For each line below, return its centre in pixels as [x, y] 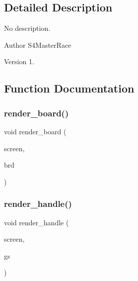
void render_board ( [35, 131]
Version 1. [19, 61]
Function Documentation [69, 88]
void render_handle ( [36, 222]
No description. [27, 28]
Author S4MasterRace [38, 45]
